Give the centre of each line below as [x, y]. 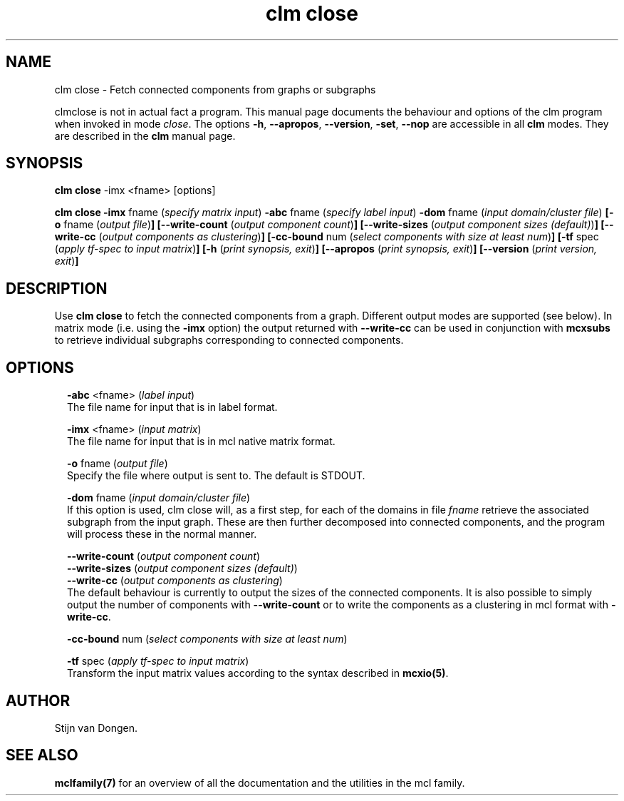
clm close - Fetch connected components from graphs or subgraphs [215, 89]
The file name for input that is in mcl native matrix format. [201, 442]
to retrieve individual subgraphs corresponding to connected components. [229, 340]
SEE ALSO [42, 755]
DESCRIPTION [57, 288]
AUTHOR [38, 700]
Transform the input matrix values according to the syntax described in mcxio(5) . [258, 673]
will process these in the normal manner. [162, 534]
